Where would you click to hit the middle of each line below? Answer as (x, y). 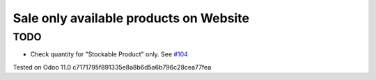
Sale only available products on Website (131, 18)
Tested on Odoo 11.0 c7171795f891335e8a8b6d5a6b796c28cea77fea (112, 67)
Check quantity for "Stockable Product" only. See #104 (109, 54)
